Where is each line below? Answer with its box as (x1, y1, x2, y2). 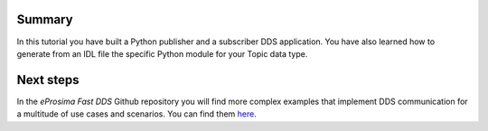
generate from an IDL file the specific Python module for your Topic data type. (16, 48, 308, 59)
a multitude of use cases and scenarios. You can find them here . (16, 108, 257, 119)
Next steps (16, 72, 80, 88)
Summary (16, 12, 73, 27)
